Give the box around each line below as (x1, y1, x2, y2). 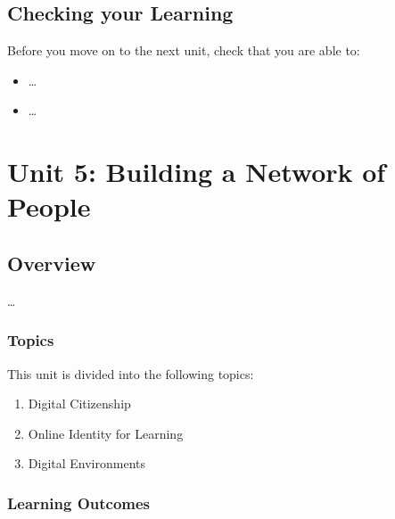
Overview (7, 249, 96, 276)
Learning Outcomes (7, 491, 151, 514)
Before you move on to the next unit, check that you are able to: (7, 41, 360, 60)
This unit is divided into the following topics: (7, 364, 254, 383)
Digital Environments (28, 454, 145, 473)
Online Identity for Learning (28, 424, 184, 442)
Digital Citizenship (28, 394, 131, 413)
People (7, 188, 91, 225)
